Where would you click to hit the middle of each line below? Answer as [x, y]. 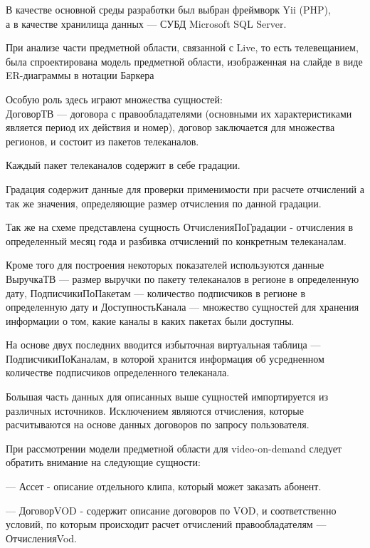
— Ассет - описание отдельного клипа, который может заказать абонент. [164, 486]
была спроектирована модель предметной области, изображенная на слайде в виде [184, 61]
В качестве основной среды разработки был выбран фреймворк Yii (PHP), [168, 9]
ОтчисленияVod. [42, 538]
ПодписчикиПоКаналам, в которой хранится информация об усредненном [165, 358]
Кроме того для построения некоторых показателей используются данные [165, 265]
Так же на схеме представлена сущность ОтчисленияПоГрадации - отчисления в [180, 227]
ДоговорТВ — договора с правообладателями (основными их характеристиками [179, 113]
